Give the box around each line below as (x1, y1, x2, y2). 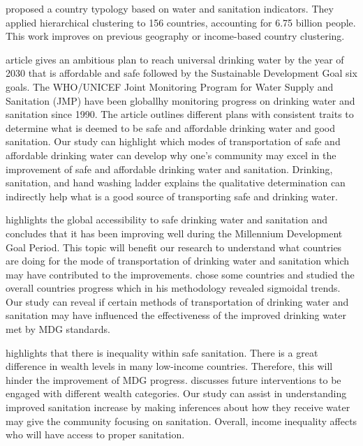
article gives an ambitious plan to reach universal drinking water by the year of (6, 52, 344, 66)
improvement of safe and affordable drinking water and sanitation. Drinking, (6, 161, 333, 176)
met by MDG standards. (6, 322, 110, 336)
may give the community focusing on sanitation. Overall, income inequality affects (6, 413, 357, 428)
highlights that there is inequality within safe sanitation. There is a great (6, 345, 318, 359)
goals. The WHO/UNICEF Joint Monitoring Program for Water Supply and (6, 79, 334, 94)
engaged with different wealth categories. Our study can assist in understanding (6, 386, 347, 401)
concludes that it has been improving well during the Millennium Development (6, 225, 343, 240)
